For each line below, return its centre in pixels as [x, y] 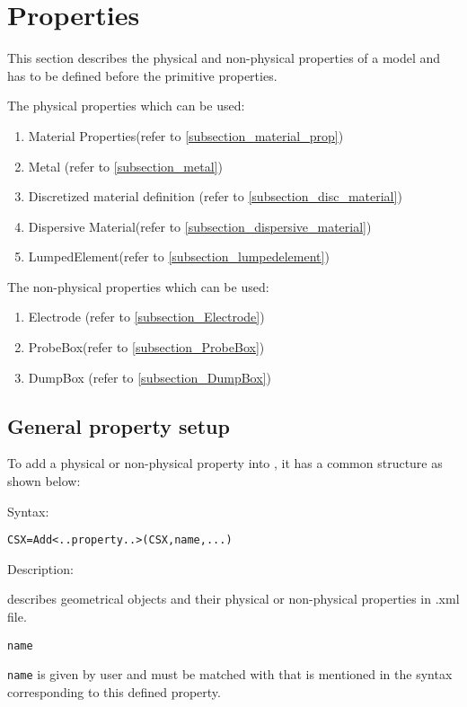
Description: [40, 568]
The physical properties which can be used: [126, 106]
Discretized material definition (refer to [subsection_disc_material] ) [215, 196]
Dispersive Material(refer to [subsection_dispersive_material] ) [200, 226]
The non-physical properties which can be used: [138, 286]
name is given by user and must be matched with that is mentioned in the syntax [230, 674]
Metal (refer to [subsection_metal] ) [125, 166]
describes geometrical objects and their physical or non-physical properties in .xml [233, 599]
